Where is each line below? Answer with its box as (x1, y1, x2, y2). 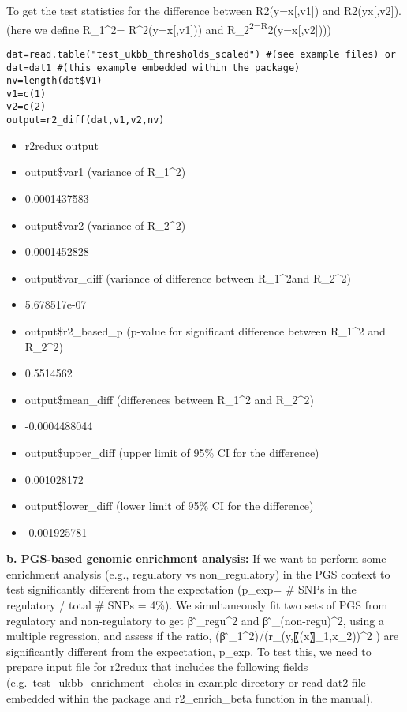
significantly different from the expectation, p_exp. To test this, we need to (6, 643, 372, 659)
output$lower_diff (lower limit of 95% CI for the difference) (24, 497, 314, 514)
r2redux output (24, 137, 99, 153)
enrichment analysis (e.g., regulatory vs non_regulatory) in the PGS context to (6, 565, 390, 582)
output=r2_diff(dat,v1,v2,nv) (6, 114, 165, 126)
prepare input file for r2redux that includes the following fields (6, 658, 308, 675)
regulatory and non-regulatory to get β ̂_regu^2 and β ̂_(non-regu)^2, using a (6, 612, 384, 628)
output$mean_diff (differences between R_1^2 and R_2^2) (24, 391, 314, 407)
